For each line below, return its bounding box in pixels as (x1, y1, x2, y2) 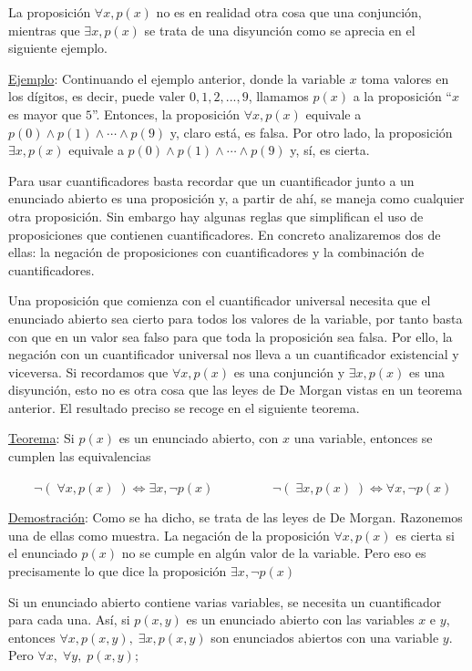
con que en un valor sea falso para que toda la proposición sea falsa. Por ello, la (8, 326, 453, 346)
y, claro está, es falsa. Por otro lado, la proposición (169, 122, 453, 141)
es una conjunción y (233, 362, 345, 381)
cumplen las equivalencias (8, 447, 151, 466)
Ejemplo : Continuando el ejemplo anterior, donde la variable (8, 68, 345, 88)
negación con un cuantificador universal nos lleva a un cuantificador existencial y (8, 345, 459, 364)
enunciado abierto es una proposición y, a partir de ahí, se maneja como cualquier (8, 189, 465, 208)
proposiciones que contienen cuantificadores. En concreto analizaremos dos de (8, 224, 441, 243)
